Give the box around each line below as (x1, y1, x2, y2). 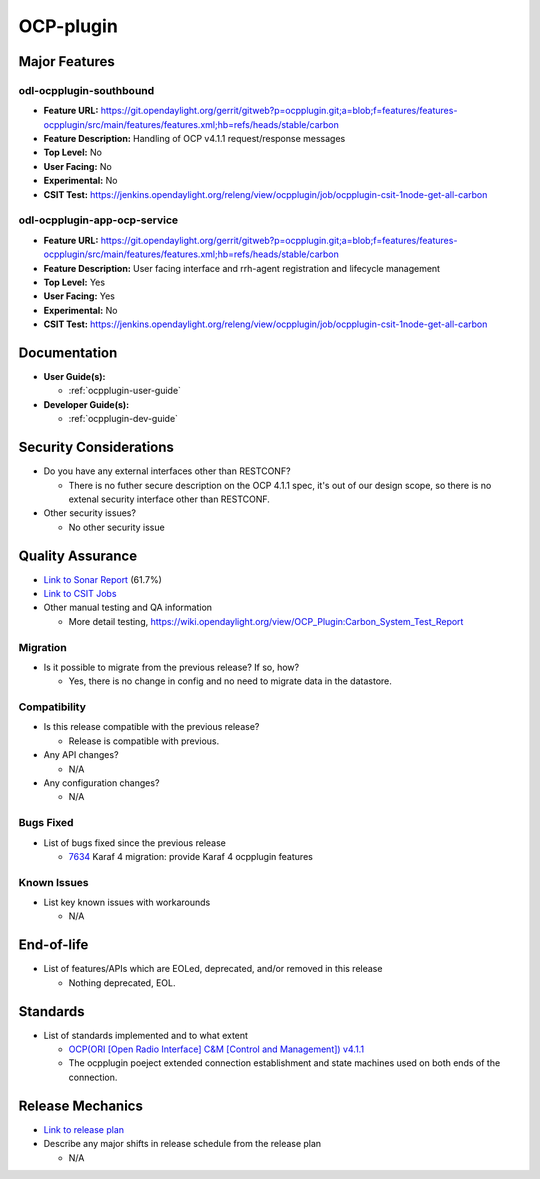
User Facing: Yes (43, 290, 115, 302)
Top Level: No (43, 146, 102, 159)
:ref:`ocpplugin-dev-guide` (68, 413, 179, 425)
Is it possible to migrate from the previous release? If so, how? (43, 661, 300, 673)
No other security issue (68, 521, 165, 533)
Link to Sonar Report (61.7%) (43, 573, 162, 585)
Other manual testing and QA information (43, 601, 213, 614)
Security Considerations (18, 439, 175, 456)
